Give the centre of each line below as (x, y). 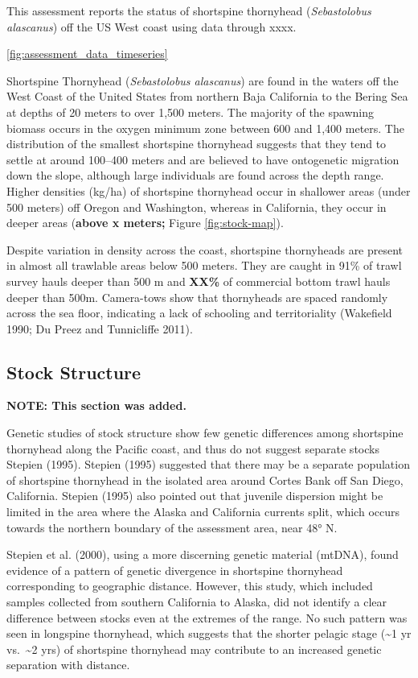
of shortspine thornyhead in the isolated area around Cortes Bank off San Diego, (205, 480)
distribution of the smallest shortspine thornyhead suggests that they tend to (197, 144)
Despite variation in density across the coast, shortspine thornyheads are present (205, 249)
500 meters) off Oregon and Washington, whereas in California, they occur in (197, 207)
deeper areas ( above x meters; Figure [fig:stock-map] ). (145, 223)
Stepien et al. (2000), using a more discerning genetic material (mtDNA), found (203, 554)
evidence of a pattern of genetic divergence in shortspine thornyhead (175, 570)
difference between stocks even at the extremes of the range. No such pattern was (207, 617)
